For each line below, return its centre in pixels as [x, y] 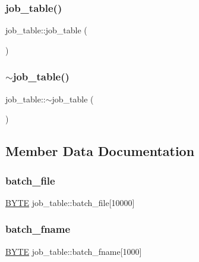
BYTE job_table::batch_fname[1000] [74, 251]
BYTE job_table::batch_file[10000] [70, 202]
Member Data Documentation [100, 151]
